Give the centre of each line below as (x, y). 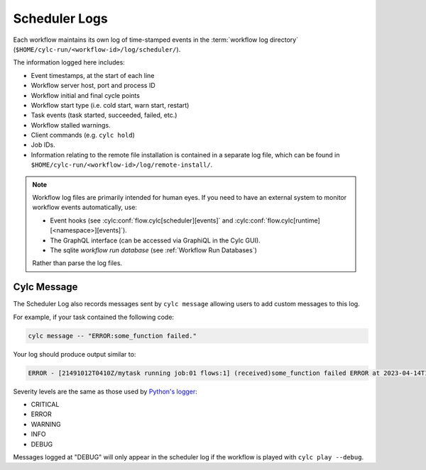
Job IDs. (43, 145)
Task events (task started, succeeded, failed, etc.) (104, 115)
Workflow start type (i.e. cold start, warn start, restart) (110, 105)
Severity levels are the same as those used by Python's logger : (105, 391)
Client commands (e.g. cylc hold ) (83, 135)
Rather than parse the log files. (77, 263)
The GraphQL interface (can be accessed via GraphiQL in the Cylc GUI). (155, 240)
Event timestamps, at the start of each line (93, 75)
